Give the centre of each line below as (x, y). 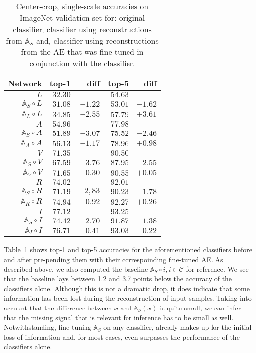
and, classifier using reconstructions (97, 40)
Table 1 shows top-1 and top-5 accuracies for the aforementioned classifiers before (128, 249)
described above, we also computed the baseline (76, 269)
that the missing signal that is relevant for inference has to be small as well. (119, 317)
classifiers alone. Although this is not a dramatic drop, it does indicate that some (127, 288)
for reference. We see (217, 269)
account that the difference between (58, 308)
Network (25, 83)
